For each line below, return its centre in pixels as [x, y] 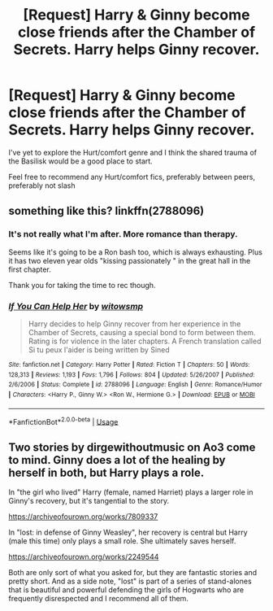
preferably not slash [42, 185]
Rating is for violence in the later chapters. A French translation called [145, 341]
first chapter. [30, 269]
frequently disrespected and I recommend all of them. [99, 599]
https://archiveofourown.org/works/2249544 [84, 557]
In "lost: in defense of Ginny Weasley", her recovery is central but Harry [128, 532]
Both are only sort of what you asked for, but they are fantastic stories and [133, 573]
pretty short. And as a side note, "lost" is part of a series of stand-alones [130, 581]
